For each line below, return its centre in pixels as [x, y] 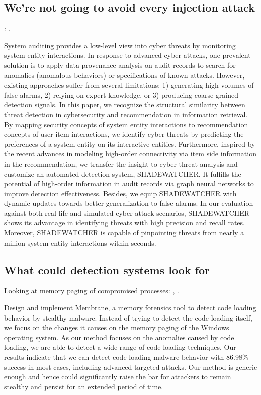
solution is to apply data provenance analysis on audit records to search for [120, 65]
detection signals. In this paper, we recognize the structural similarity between [125, 104]
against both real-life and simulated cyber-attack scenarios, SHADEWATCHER [127, 213]
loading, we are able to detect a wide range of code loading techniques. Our [120, 347]
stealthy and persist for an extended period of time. [84, 386]
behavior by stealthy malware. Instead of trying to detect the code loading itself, [128, 317]
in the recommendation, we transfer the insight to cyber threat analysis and [121, 163]
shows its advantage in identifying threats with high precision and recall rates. [124, 223]
